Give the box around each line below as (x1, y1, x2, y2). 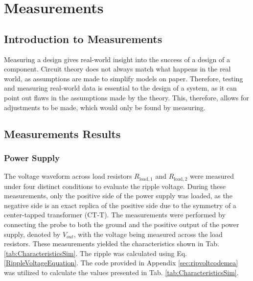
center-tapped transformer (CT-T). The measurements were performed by (4, 210, 226, 220)
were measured (190, 171, 234, 181)
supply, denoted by (4, 229, 61, 239)
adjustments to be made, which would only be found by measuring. (4, 102, 206, 112)
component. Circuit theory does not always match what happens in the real (4, 64, 231, 74)
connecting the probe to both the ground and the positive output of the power (4, 219, 239, 229)
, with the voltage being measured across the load (73, 229, 223, 239)
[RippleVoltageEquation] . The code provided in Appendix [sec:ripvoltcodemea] (4, 258, 238, 268)
